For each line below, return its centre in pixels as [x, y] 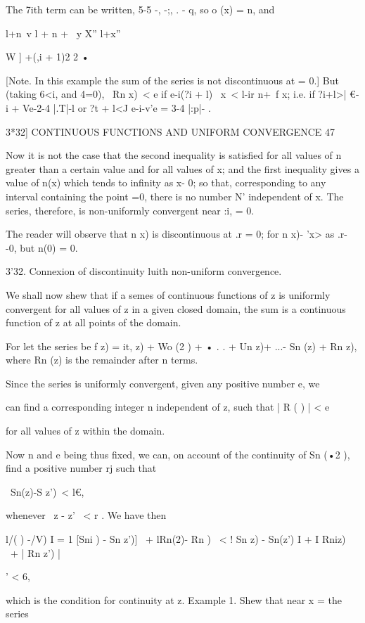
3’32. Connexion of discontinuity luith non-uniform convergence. [144, 271]
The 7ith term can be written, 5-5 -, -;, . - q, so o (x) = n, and [140, 9]
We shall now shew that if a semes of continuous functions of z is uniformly [168, 294]
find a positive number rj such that [81, 468]
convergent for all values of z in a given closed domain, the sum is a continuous [176, 308]
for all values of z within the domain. [85, 431]
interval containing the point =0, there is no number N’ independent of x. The [175, 196]
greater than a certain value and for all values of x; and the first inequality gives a [182, 168]
